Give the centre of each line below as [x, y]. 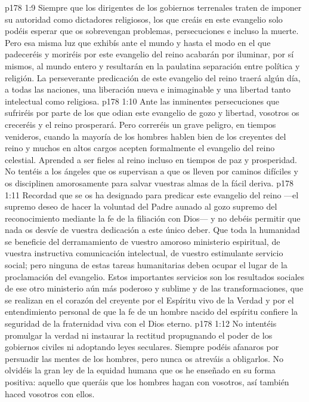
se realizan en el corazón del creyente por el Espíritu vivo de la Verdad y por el [149, 300]
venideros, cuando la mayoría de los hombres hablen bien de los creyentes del [146, 136]
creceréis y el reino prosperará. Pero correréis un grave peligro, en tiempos [140, 124]
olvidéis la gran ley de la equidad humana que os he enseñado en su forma [140, 370]
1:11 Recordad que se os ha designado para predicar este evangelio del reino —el [152, 194]
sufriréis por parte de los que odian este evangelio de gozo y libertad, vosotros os [152, 113]
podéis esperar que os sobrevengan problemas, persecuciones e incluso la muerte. [152, 31]
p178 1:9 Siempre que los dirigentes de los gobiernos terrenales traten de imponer [153, 7]
